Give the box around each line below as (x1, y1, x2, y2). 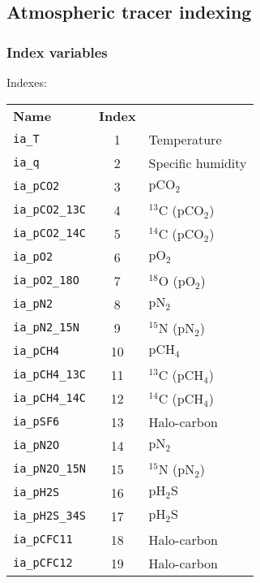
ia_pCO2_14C (13, 227, 87, 240)
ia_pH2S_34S (13, 509, 87, 523)
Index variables (6, 41, 108, 62)
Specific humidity (148, 153, 247, 172)
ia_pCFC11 (13, 533, 73, 546)
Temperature (148, 129, 222, 149)
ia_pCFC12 (13, 556, 73, 570)
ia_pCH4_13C (13, 368, 87, 382)
